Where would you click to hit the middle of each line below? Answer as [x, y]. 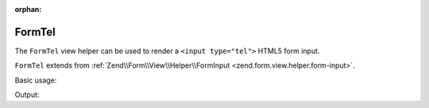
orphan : [28, 9]
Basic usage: [36, 80]
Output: [27, 94]
